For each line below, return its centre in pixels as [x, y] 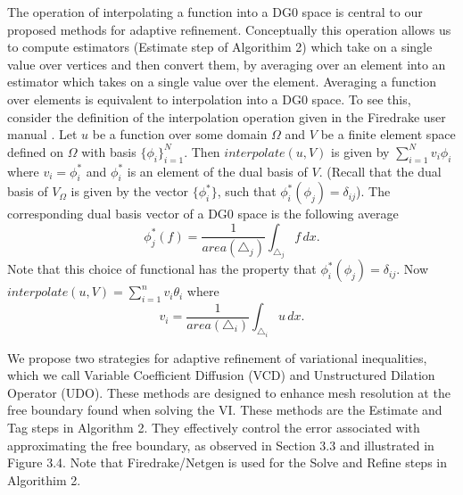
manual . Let [42, 134]
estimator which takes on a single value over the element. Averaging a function [222, 82]
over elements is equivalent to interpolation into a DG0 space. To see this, [209, 99]
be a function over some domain [180, 134]
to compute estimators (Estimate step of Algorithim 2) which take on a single [220, 47]
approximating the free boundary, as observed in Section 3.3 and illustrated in [221, 445]
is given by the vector [130, 191]
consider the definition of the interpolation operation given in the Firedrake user [227, 116]
